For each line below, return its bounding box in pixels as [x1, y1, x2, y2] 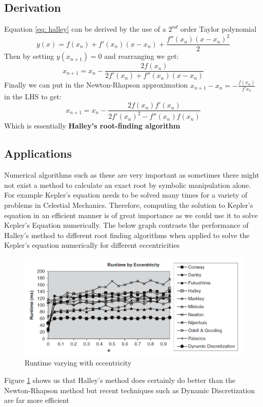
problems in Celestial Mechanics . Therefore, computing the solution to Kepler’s [4, 200, 253, 210]
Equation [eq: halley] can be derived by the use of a [4, 24, 166, 34]
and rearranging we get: [104, 51, 179, 61]
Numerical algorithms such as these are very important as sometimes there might [4, 169, 259, 180]
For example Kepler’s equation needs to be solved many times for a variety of [4, 189, 248, 200]
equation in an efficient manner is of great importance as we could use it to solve [4, 209, 258, 220]
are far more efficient [4, 395, 69, 405]
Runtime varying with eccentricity [25, 357, 132, 368]
